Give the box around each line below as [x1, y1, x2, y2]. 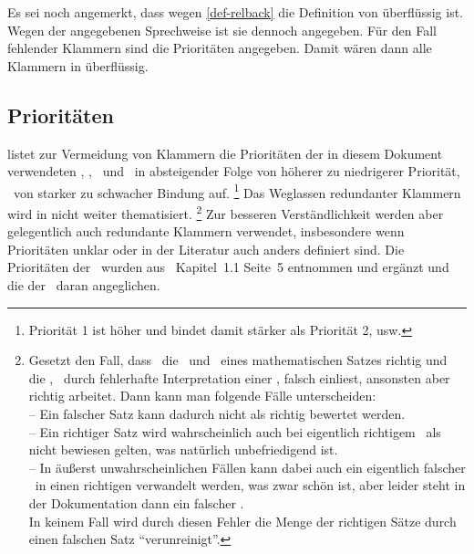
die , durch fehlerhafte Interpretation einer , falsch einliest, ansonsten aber [28, 368, 450, 387]
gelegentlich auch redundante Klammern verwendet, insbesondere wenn [7, 222, 405, 241]
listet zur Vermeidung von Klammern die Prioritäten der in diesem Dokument [7, 143, 443, 162]
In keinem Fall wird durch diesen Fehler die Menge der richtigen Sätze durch [28, 511, 457, 530]
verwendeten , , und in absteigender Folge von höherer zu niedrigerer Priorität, [7, 162, 460, 181]
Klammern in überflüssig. [7, 56, 149, 75]
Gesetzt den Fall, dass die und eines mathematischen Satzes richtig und [28, 350, 448, 370]
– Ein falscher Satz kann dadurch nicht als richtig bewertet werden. [28, 404, 406, 423]
